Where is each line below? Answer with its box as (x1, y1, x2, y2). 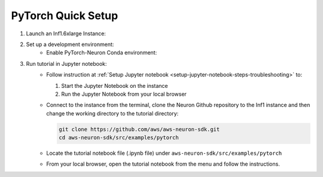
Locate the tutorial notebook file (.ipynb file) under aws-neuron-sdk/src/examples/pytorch (46, 149, 282, 157)
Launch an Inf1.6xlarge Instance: (26, 30, 106, 37)
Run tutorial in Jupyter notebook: (26, 60, 107, 67)
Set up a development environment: (26, 41, 114, 48)
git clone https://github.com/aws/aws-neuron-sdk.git (59, 126, 220, 133)
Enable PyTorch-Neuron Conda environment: (46, 49, 157, 56)
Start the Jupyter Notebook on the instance (61, 82, 168, 89)
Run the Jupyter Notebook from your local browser (61, 90, 187, 97)
